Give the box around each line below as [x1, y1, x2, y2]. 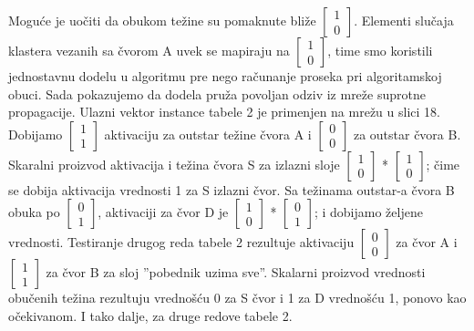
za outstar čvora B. [353, 124, 461, 143]
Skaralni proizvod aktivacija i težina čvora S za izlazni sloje [8, 154, 340, 173]
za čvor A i [396, 233, 458, 252]
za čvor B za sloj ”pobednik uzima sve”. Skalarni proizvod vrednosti [46, 263, 426, 282]
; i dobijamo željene [314, 202, 423, 222]
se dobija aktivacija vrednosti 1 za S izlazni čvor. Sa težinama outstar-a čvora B [8, 180, 455, 199]
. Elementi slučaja [354, 11, 454, 29]
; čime [426, 154, 460, 173]
